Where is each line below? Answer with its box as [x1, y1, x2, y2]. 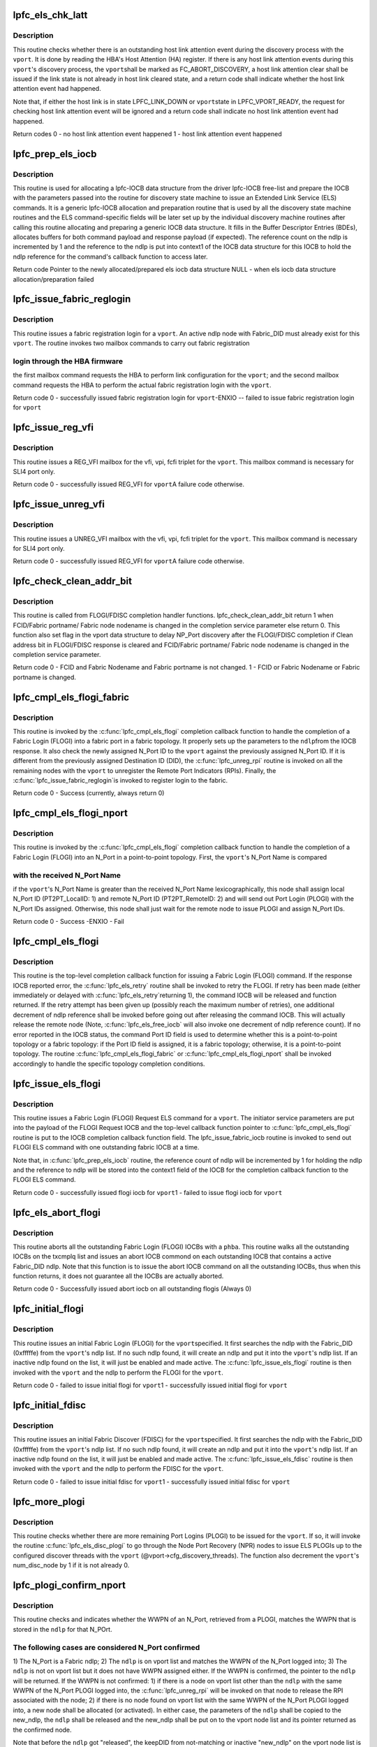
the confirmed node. [13, 1725, 73, 1734]
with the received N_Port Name [13, 870, 121, 880]
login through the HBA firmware [13, 356, 124, 366]
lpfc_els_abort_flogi [13, 1206, 101, 1219]
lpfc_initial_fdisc [13, 1399, 87, 1411]
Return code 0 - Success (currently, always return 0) [13, 789, 165, 797]
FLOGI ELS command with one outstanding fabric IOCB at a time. [13, 1143, 200, 1152]
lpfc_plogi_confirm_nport [13, 1579, 126, 1591]
